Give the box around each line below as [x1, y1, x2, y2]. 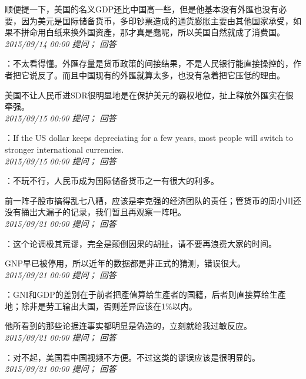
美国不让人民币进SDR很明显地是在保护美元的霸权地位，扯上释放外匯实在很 [5, 88, 294, 101]
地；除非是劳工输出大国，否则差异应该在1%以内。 [5, 299, 197, 312]
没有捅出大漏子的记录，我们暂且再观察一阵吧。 [5, 206, 186, 218]
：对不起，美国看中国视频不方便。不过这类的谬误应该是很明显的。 [5, 351, 260, 363]
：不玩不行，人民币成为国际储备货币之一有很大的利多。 [5, 174, 219, 187]
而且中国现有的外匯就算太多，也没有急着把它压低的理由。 [62, 68, 285, 81]
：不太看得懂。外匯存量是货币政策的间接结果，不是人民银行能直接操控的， [5, 57, 293, 70]
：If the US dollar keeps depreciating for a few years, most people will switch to [5, 131, 294, 144]
